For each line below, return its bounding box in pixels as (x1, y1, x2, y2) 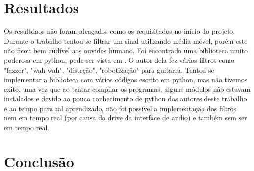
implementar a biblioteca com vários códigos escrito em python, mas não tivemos (4, 74, 248, 85)
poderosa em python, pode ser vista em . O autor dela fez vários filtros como (4, 55, 234, 65)
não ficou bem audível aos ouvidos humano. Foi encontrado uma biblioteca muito (4, 45, 248, 56)
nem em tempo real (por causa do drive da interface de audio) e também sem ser (4, 113, 247, 123)
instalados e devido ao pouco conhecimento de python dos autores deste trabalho (4, 93, 247, 104)
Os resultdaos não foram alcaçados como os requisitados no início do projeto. (4, 26, 235, 36)
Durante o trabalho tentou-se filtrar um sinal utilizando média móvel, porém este (4, 35, 248, 46)
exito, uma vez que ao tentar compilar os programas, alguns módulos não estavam (4, 84, 251, 94)
